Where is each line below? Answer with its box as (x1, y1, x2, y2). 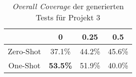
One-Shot (8, 60, 41, 71)
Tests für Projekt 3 (35, 12, 101, 23)
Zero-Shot (8, 46, 41, 57)
